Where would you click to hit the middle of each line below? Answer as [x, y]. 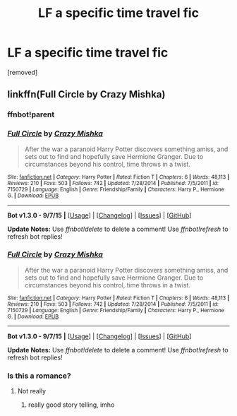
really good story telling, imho [71, 405]
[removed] [23, 72]
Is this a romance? [39, 376]
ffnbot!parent [31, 114]
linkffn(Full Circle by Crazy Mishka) [86, 94]
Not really [32, 391]
